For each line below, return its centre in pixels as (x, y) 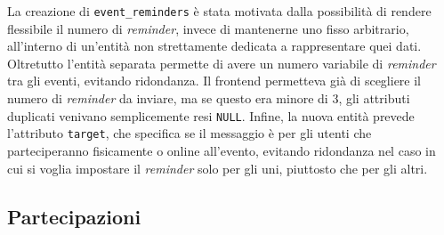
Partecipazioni (74, 216)
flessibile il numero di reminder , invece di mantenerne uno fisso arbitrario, (208, 28)
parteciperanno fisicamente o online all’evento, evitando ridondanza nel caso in (222, 150)
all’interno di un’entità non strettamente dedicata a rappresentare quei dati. (214, 46)
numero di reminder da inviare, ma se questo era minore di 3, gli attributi (209, 98)
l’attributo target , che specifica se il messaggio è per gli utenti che (190, 133)
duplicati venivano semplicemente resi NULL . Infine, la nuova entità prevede (211, 115)
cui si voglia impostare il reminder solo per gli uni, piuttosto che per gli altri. (218, 168)
